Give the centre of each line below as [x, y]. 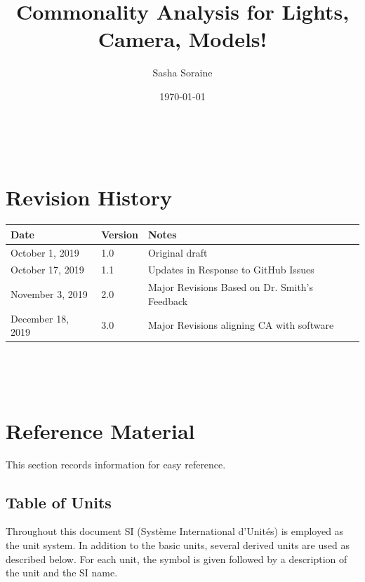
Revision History [89, 197]
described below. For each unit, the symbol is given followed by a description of [177, 559]
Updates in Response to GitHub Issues [231, 270]
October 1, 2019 [45, 252]
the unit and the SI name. [62, 573]
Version [120, 234]
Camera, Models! [182, 39]
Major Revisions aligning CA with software [241, 325]
